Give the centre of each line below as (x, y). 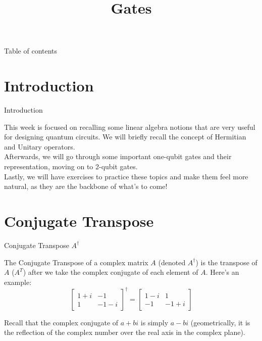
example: (18, 282)
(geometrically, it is (220, 322)
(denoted (172, 262)
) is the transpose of (226, 262)
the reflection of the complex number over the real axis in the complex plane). (125, 332)
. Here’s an (222, 272)
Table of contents (31, 51)
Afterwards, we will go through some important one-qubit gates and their (118, 156)
